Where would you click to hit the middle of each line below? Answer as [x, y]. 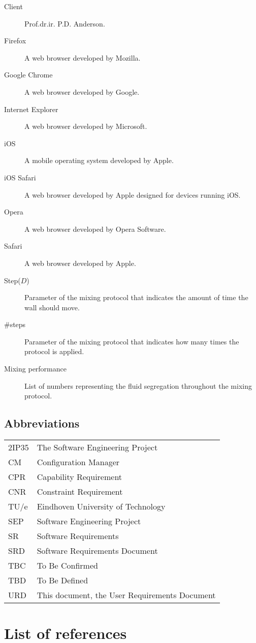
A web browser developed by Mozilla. [83, 57]
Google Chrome [28, 75]
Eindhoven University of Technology [101, 506]
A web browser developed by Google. [82, 91]
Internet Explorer [31, 109]
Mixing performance [35, 369]
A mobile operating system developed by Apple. [99, 160]
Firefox [15, 41]
